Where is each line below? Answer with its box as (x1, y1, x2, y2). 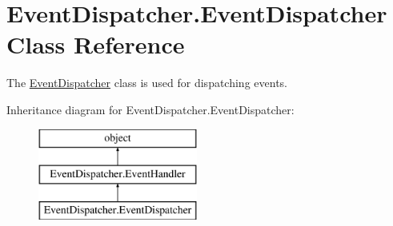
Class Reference (6, 28, 185, 61)
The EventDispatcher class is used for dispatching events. (6, 74, 287, 91)
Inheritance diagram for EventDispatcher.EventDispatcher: (6, 101, 295, 117)
